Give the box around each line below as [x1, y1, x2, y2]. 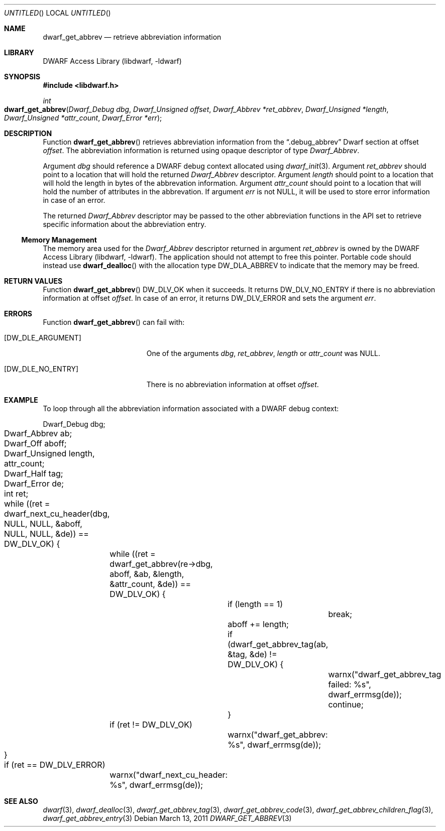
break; [328, 609, 353, 619]
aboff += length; [228, 619, 289, 629]
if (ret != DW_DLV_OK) [109, 720, 192, 730]
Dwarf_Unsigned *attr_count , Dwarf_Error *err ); [4, 113, 162, 122]
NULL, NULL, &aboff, [4, 519, 82, 529]
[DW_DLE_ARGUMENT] [4, 333, 81, 342]
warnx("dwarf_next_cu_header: [109, 770, 228, 780]
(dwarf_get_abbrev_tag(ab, [228, 639, 328, 649]
